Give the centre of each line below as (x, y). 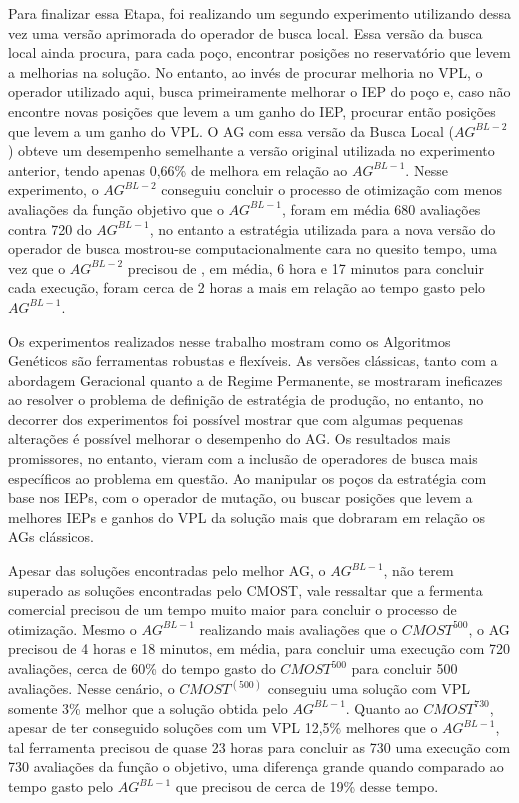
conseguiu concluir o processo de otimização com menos (331, 189)
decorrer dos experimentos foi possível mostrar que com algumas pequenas (235, 418)
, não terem (418, 570)
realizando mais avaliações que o (298, 628)
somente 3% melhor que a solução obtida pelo (148, 707)
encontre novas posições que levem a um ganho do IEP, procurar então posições (252, 110)
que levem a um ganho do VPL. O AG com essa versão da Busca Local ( (231, 130)
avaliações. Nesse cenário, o (91, 688)
